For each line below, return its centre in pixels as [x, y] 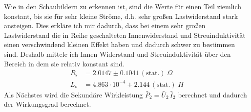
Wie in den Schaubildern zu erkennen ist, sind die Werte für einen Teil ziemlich [123, 6]
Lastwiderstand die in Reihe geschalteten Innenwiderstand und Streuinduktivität [125, 35]
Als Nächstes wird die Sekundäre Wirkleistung [73, 94]
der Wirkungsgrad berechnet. [48, 104]
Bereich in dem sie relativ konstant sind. [64, 63]
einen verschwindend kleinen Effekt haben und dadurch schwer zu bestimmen [120, 44]
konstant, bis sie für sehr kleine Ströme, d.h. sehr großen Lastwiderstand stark [121, 16]
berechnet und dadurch [212, 94]
